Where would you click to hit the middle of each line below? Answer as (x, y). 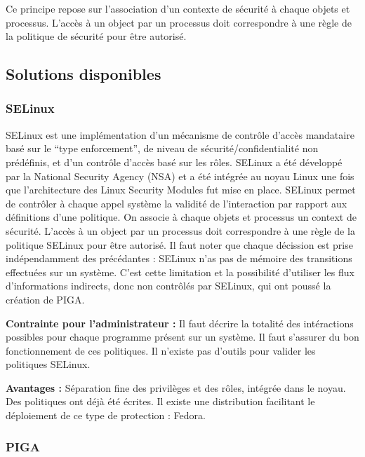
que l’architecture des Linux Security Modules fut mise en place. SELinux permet (181, 190)
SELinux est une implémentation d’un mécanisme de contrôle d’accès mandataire (180, 134)
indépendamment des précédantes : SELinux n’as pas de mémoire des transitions (179, 258)
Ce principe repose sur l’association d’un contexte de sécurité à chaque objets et (178, 8)
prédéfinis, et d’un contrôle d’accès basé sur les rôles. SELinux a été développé (174, 162)
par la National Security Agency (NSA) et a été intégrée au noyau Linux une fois (180, 176)
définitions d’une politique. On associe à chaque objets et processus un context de (181, 217)
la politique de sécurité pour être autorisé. (96, 36)
